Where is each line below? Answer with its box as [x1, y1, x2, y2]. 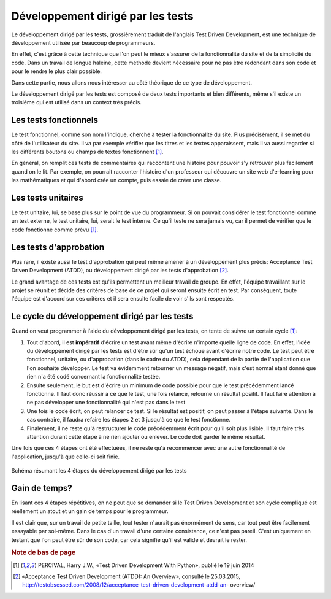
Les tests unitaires [11, 192, 83, 203]
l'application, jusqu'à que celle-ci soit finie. [11, 453, 120, 460]
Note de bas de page [11, 548, 76, 557]
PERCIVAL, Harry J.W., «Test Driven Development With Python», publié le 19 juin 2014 [37, 562, 254, 569]
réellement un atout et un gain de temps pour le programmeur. [11, 508, 169, 515]
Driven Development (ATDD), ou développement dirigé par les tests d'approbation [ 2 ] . [11, 267, 229, 274]
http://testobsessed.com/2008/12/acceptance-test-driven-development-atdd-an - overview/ [22, 581, 256, 589]
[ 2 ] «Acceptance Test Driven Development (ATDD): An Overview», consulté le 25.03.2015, [13, 573, 241, 580]
